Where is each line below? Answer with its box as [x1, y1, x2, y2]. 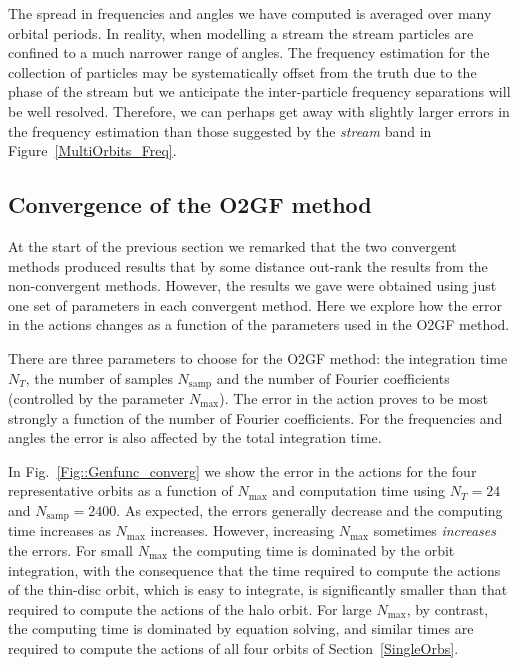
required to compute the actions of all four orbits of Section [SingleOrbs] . [8, 637, 459, 658]
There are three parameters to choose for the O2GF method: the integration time [8, 347, 508, 368]
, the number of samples [25, 367, 173, 388]
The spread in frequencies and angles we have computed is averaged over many [8, 3, 492, 23]
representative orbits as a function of [8, 480, 233, 501]
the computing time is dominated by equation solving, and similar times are [8, 618, 474, 639]
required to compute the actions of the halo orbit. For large [8, 598, 372, 619]
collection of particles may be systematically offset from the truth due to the [8, 61, 477, 82]
